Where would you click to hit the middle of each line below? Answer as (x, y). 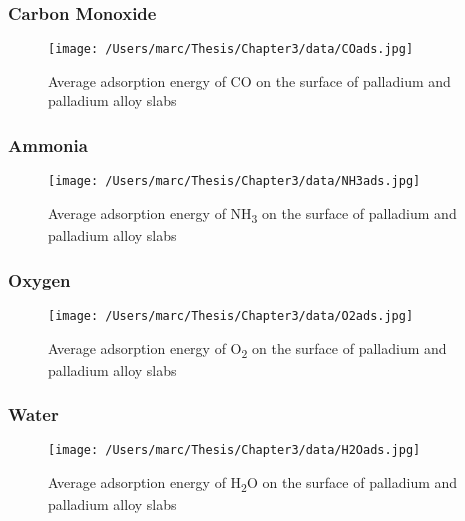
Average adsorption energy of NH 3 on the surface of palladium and (252, 214)
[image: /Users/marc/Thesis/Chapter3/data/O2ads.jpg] (231, 315)
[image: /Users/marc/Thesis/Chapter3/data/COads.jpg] (231, 49)
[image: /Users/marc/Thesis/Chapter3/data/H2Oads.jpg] (234, 450)
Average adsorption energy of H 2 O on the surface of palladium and (253, 483)
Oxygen (39, 279)
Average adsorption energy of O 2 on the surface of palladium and (247, 349)
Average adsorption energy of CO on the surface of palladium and (249, 80)
